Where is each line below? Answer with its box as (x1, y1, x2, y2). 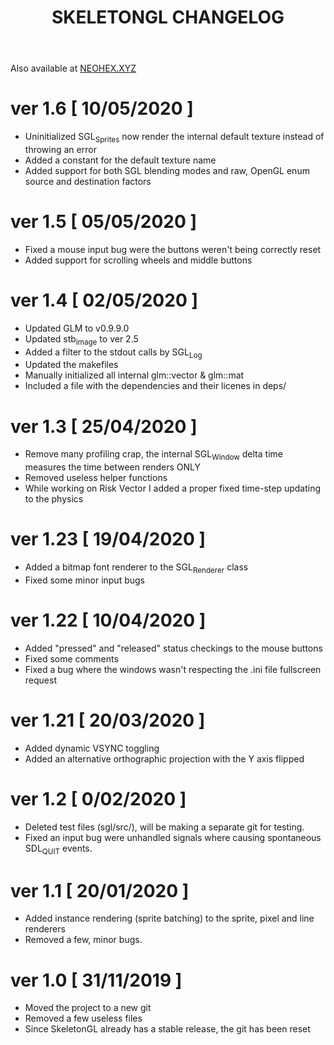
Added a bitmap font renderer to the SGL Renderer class (24, 561, 249, 575)
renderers (24, 923, 66, 935)
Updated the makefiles (24, 359, 119, 371)
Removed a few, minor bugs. (24, 934, 143, 946)
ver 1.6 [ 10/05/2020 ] (10, 97, 194, 120)
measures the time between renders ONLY (24, 461, 201, 473)
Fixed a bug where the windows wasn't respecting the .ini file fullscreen (24, 663, 322, 675)
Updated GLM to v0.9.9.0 (24, 322, 130, 334)
